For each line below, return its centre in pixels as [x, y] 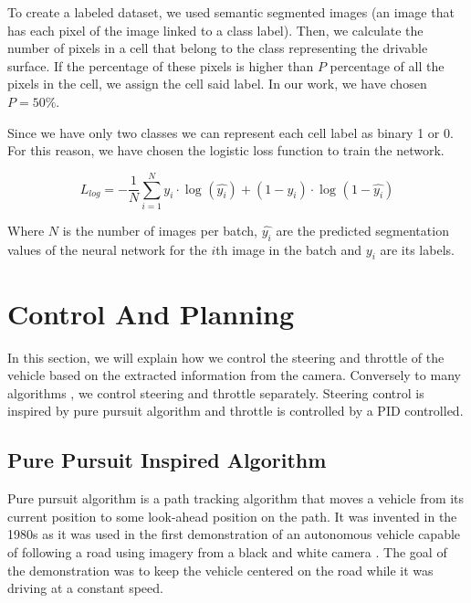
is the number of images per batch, [160, 230]
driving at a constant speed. [85, 588]
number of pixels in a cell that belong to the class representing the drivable [218, 48]
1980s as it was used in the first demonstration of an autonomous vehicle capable [234, 534]
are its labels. [417, 249]
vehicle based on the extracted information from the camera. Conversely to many [234, 375]
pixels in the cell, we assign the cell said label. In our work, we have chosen [217, 84]
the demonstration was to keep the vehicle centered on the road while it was [220, 570]
